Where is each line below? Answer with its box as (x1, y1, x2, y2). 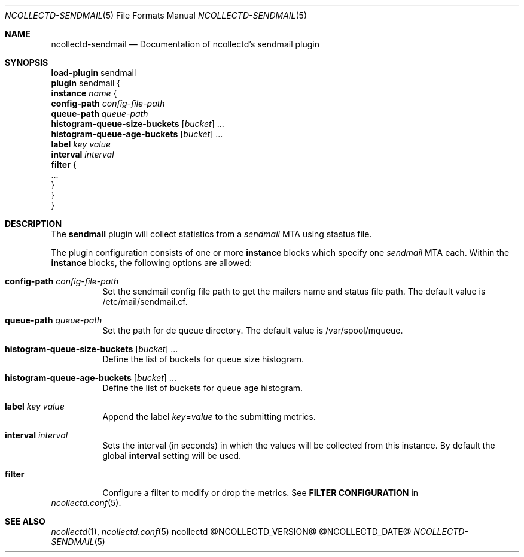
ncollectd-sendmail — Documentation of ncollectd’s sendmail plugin (51, 39, 319, 49)
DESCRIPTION (5, 219, 62, 229)
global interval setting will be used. (102, 450, 242, 461)
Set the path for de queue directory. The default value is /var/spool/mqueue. (102, 325, 403, 335)
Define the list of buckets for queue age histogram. (102, 383, 303, 393)
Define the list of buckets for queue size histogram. (102, 354, 304, 364)
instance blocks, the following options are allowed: (51, 258, 252, 268)
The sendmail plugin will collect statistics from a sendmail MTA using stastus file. (51, 229, 372, 239)
